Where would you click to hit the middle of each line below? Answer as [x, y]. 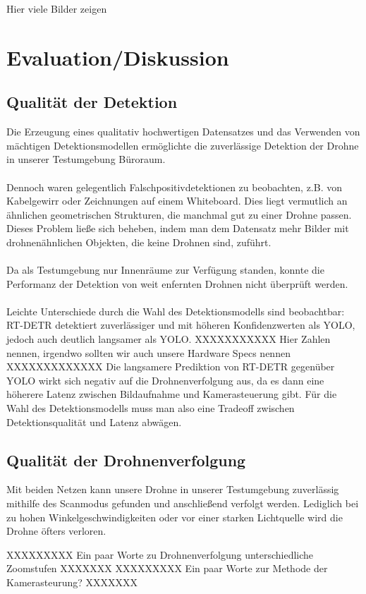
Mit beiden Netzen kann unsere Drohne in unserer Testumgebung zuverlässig [173, 489]
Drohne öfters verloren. [56, 531]
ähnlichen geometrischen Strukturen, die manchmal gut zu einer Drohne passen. [179, 214]
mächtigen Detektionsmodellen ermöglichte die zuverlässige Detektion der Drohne [183, 145]
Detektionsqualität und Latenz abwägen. [94, 422]
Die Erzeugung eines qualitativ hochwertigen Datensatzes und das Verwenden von [183, 132]
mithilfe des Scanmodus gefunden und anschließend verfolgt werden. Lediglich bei [183, 503]
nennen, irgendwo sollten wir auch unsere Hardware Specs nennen [148, 352]
